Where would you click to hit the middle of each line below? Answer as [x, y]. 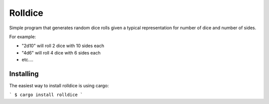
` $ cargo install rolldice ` [46, 95]
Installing [24, 74]
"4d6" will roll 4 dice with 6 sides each [61, 52]
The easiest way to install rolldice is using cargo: [59, 86]
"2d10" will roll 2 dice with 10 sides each [63, 46]
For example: [23, 37]
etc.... [27, 60]
